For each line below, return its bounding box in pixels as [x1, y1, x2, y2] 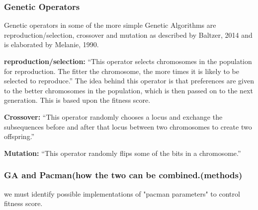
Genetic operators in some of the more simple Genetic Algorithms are [4, 20, 216, 30]
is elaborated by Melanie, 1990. [4, 39, 99, 50]
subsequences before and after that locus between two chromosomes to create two [4, 121, 252, 132]
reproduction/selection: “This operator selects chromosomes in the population [4, 56, 252, 66]
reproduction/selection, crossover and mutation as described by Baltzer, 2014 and [4, 29, 253, 40]
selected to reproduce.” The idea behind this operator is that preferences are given [4, 75, 255, 86]
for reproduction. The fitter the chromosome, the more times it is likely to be [4, 66, 239, 76]
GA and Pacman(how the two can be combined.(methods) [4, 169, 243, 181]
